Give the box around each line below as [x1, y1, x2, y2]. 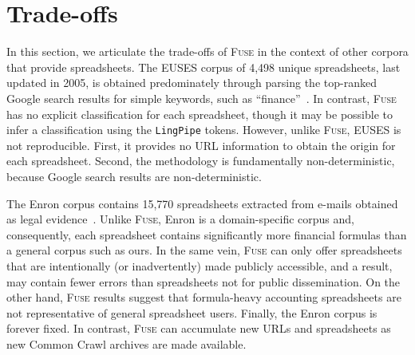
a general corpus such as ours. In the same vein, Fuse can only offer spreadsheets [6, 242, 402, 258]
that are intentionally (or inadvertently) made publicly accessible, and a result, [6, 257, 393, 274]
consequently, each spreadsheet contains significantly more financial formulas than [6, 226, 407, 243]
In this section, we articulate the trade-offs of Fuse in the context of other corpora [6, 43, 409, 60]
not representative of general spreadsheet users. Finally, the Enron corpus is [6, 304, 377, 321]
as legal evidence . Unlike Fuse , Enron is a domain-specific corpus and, [6, 211, 354, 227]
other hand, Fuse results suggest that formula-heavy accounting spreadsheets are [6, 289, 401, 306]
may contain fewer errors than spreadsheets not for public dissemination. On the [6, 273, 401, 290]
